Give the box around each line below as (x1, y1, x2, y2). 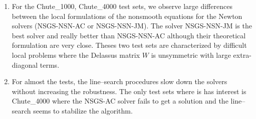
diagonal (12, 59, 38, 70)
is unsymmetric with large (151, 49, 231, 60)
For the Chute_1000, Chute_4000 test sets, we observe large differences (12, 1, 232, 11)
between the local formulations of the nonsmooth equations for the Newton (12, 10, 242, 21)
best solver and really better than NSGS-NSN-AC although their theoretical (12, 30, 246, 40)
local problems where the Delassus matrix (12, 49, 140, 60)
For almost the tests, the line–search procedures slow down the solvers (12, 76, 227, 87)
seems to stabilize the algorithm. (33, 105, 133, 116)
